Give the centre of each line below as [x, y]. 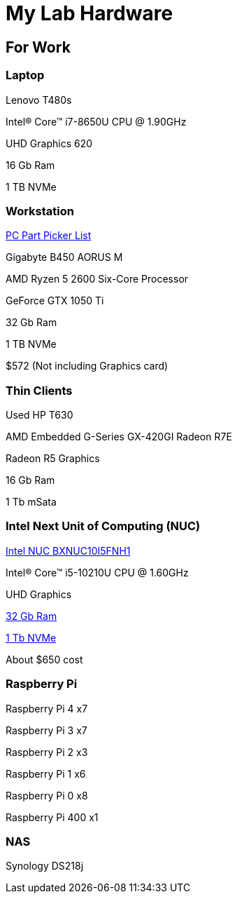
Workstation [40, 211]
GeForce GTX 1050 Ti [55, 301]
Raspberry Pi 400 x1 [52, 817]
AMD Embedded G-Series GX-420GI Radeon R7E [119, 437]
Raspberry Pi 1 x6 [46, 773]
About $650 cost [44, 659]
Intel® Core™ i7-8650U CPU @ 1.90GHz [96, 121]
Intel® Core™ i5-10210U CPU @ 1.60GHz [97, 572]
